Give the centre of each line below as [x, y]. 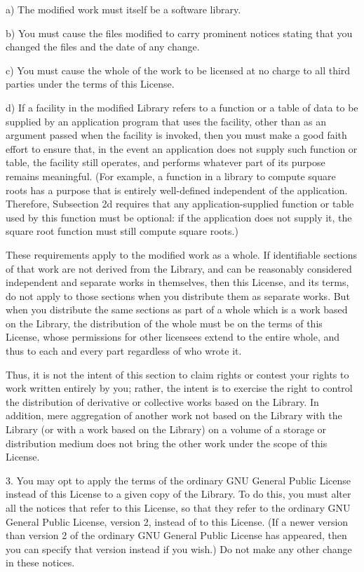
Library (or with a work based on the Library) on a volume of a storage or [166, 429]
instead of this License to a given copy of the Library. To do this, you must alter [178, 494]
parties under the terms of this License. [90, 84]
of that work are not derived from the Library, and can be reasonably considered [179, 268]
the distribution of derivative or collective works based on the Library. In [162, 401]
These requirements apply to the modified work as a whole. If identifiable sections [181, 254]
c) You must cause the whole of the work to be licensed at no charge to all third [178, 70]
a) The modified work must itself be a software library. [123, 9]
